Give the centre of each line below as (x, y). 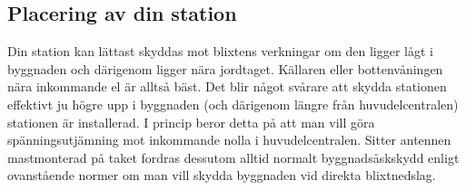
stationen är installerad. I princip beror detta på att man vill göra (191, 122)
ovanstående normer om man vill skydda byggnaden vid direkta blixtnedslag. (222, 175)
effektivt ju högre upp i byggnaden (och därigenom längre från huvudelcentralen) (233, 104)
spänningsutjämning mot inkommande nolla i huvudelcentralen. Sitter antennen (229, 140)
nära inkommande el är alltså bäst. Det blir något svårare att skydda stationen (227, 86)
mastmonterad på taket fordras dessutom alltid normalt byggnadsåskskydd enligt (233, 157)
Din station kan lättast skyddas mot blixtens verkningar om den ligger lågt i (220, 51)
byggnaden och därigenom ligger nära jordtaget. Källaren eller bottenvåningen (225, 68)
